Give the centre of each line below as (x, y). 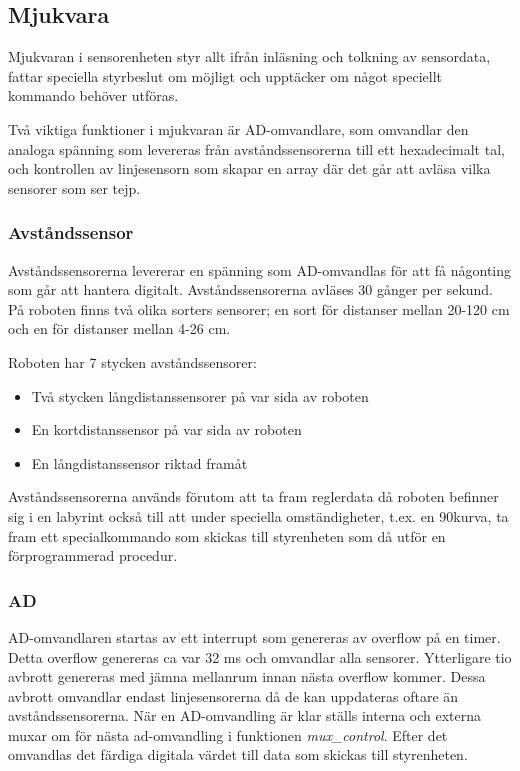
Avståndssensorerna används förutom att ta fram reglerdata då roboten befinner (253, 496)
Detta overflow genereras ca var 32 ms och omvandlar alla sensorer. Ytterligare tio (260, 656)
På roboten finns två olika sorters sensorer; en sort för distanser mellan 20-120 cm (259, 308)
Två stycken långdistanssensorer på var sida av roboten (200, 395)
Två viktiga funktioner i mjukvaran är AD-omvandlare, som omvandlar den (238, 128)
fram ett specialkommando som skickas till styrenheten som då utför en (227, 535)
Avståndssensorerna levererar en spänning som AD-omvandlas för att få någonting (260, 269)
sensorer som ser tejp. (74, 187)
